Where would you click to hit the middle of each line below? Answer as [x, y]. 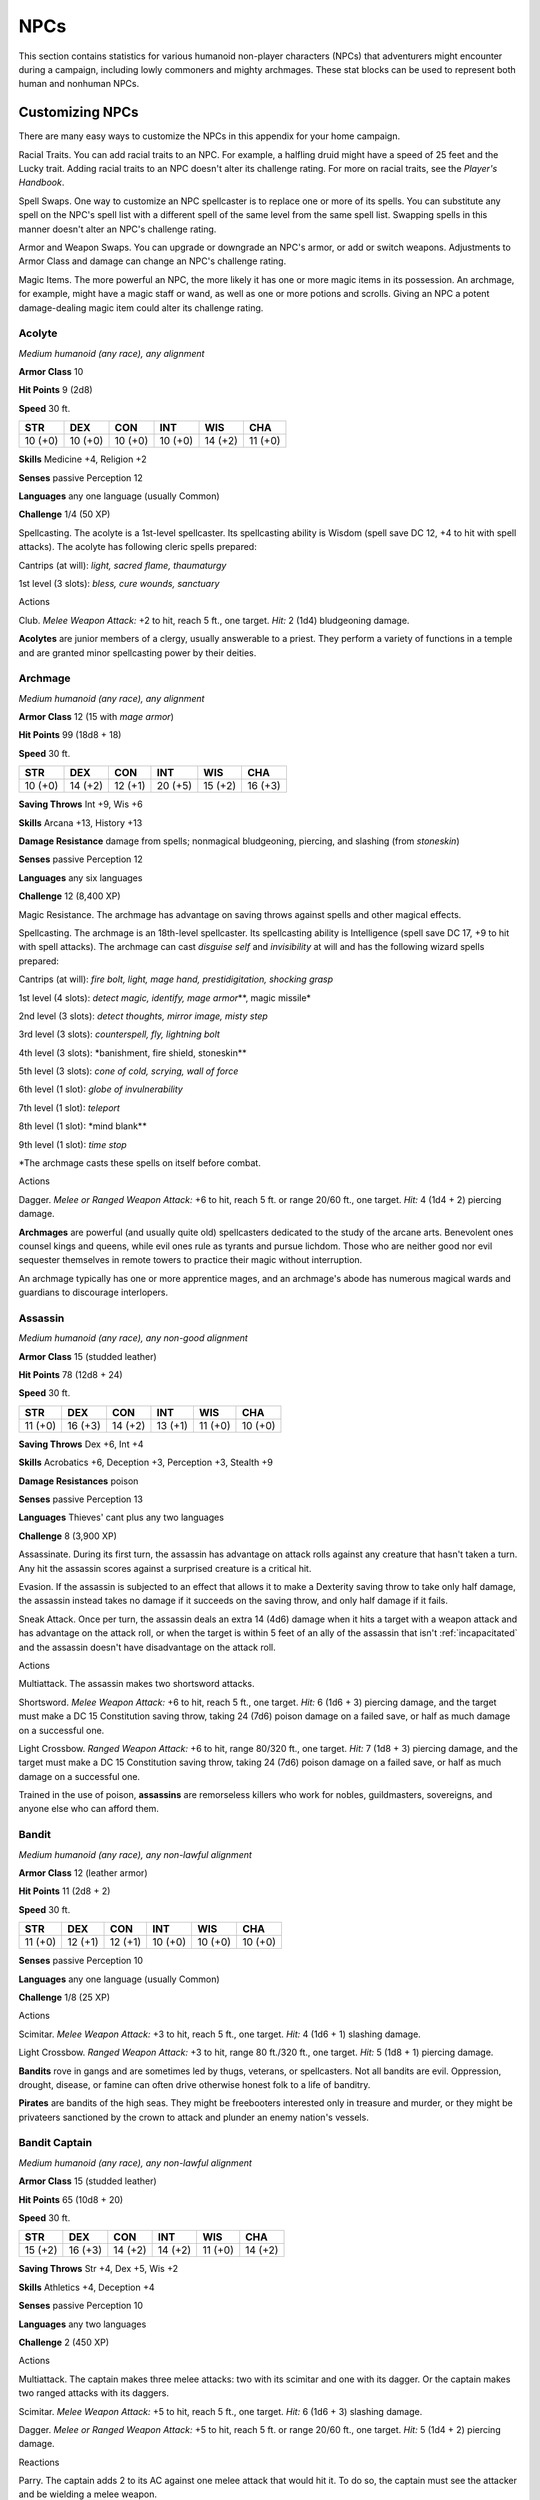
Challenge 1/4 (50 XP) [64, 514]
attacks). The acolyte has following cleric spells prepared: [137, 547]
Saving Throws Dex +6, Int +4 [81, 1444]
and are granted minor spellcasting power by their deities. [137, 652]
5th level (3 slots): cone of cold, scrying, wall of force [128, 1071]
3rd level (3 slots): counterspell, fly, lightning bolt [119, 1034]
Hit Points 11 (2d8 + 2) [64, 1891]
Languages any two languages [82, 2324]
